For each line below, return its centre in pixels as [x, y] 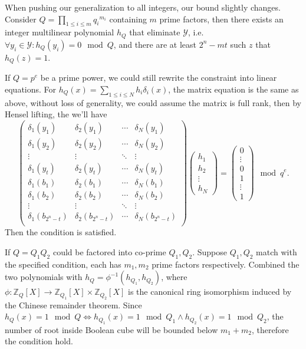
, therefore [270, 329]
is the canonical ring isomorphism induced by [210, 292]
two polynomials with [44, 277]
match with [277, 251]
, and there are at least [155, 44]
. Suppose [210, 251]
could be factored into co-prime [109, 251]
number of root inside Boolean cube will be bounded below [111, 329]
